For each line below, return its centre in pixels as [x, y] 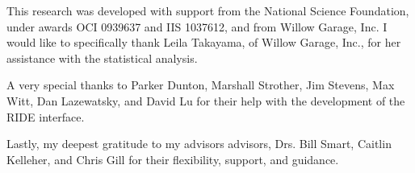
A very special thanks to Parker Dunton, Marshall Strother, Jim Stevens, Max [201, 85]
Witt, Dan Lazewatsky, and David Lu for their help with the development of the [206, 100]
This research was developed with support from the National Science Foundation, [208, 10]
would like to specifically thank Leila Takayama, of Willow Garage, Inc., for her [204, 42]
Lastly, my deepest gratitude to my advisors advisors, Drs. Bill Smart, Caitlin [199, 144]
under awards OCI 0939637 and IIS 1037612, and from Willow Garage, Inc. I [197, 26]
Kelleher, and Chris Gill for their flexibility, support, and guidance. [173, 159]
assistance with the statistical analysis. [102, 58]
